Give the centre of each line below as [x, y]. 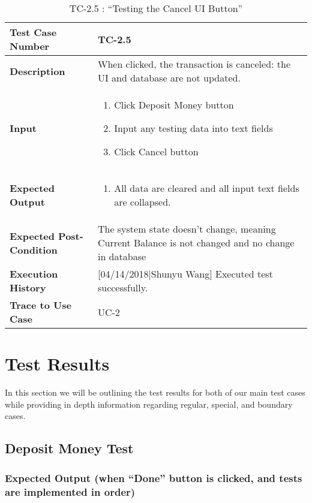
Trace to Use [40, 305]
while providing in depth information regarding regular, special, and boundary [149, 404]
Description [37, 71]
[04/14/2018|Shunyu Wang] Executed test [185, 274]
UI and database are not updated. [169, 78]
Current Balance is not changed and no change [196, 243]
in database [122, 256]
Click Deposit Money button [174, 105]
